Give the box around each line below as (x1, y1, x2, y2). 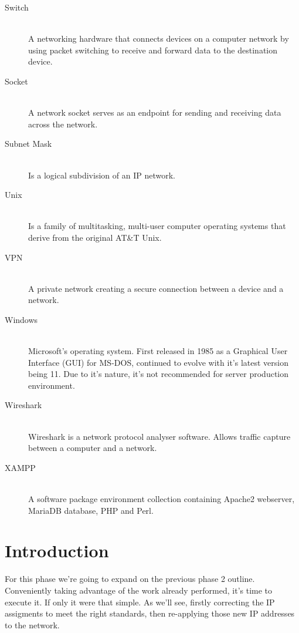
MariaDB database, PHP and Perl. (28, 504, 154, 516)
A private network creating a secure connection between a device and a (28, 282, 284, 294)
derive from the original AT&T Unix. (28, 231, 162, 243)
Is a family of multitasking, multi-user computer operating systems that (28, 220, 286, 232)
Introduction (5, 538, 109, 563)
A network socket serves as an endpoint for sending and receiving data (28, 106, 281, 119)
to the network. (5, 618, 60, 631)
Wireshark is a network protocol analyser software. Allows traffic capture (28, 430, 291, 442)
